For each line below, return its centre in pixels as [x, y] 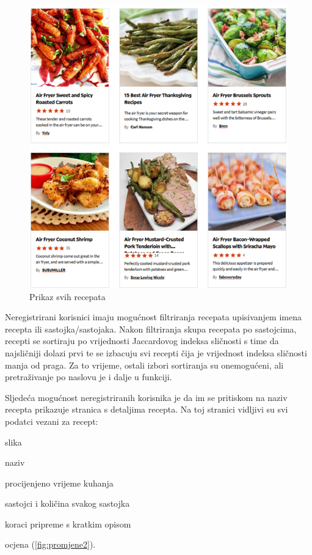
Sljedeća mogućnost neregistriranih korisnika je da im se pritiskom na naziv [146, 397]
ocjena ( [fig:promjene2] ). [50, 544]
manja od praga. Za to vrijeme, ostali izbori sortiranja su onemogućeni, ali [144, 365]
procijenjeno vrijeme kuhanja [59, 483]
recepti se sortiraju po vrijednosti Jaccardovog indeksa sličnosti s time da [142, 341]
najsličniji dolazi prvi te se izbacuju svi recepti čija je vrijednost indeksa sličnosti [156, 352]
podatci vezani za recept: [52, 421]
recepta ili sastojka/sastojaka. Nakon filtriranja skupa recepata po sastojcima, [151, 329]
